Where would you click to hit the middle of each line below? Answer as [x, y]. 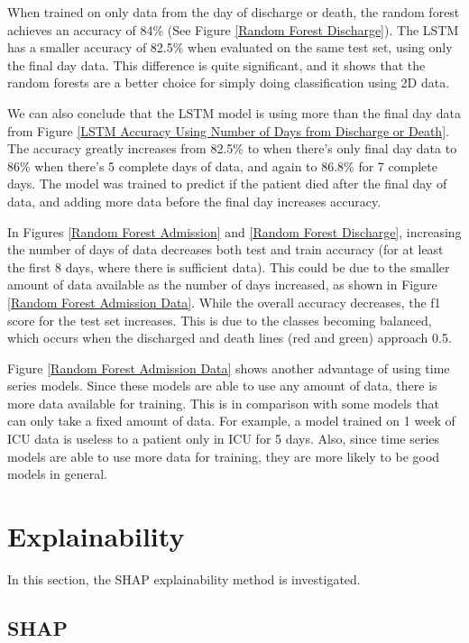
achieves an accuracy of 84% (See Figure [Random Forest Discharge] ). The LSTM [233, 29]
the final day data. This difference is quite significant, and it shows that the [216, 64]
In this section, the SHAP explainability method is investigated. [184, 579]
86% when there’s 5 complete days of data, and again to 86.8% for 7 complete [222, 165]
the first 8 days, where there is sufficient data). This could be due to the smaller [229, 266]
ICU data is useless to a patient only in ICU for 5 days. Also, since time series [224, 439]
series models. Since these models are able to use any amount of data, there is [222, 386]
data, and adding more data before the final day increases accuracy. [194, 201]
